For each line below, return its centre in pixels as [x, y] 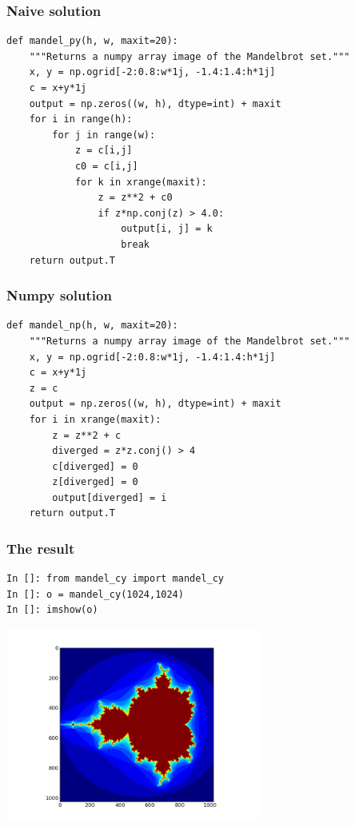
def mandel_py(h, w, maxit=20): [92, 41]
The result [41, 548]
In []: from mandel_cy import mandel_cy [116, 579]
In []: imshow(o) [52, 610]
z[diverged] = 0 [95, 482]
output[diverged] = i [110, 497]
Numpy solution [59, 295]
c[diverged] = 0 [95, 466]
